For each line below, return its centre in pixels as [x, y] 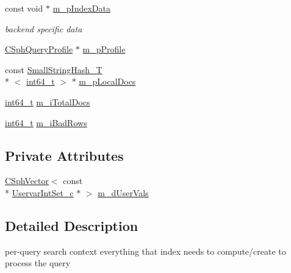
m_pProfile [104, 49]
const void [24, 8]
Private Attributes [64, 155]
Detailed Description [72, 225]
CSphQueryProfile [39, 49]
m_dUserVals [123, 192]
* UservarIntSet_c [39, 192]
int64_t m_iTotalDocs [48, 101]
